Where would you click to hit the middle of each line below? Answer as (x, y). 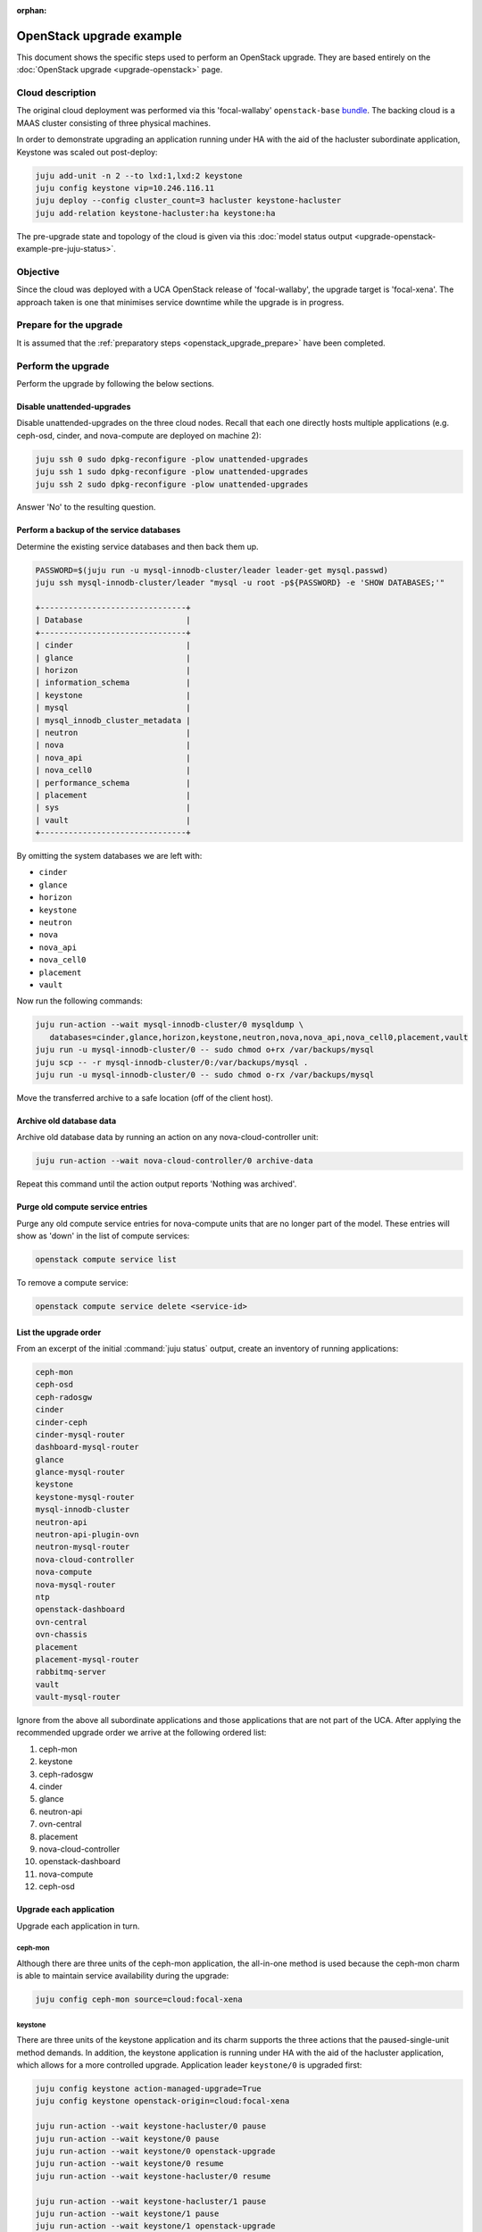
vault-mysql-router (78, 1697)
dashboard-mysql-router (87, 1447)
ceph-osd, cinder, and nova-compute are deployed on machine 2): (139, 435)
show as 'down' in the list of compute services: (103, 1236)
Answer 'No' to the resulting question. (86, 507)
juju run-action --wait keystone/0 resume (129, 2164)
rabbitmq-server (71, 1672)
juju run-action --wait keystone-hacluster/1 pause (151, 2201)
